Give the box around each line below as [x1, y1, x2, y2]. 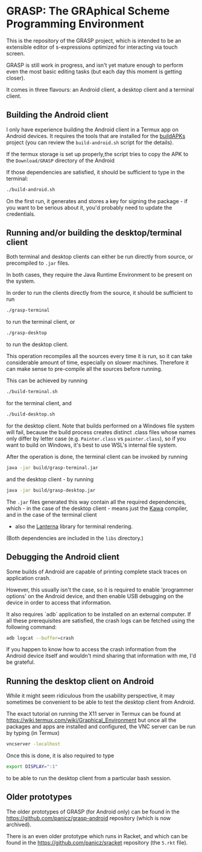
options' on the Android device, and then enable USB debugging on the [6, 592, 184, 599]
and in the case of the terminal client [6, 511, 98, 518]
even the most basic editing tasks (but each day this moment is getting [6, 68, 182, 75]
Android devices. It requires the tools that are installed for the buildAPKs [6, 132, 186, 139]
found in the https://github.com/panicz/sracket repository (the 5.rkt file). [6, 839, 188, 846]
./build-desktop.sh [6, 411, 55, 417]
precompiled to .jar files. [6, 259, 70, 267]
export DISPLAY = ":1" [6, 764, 58, 770]
